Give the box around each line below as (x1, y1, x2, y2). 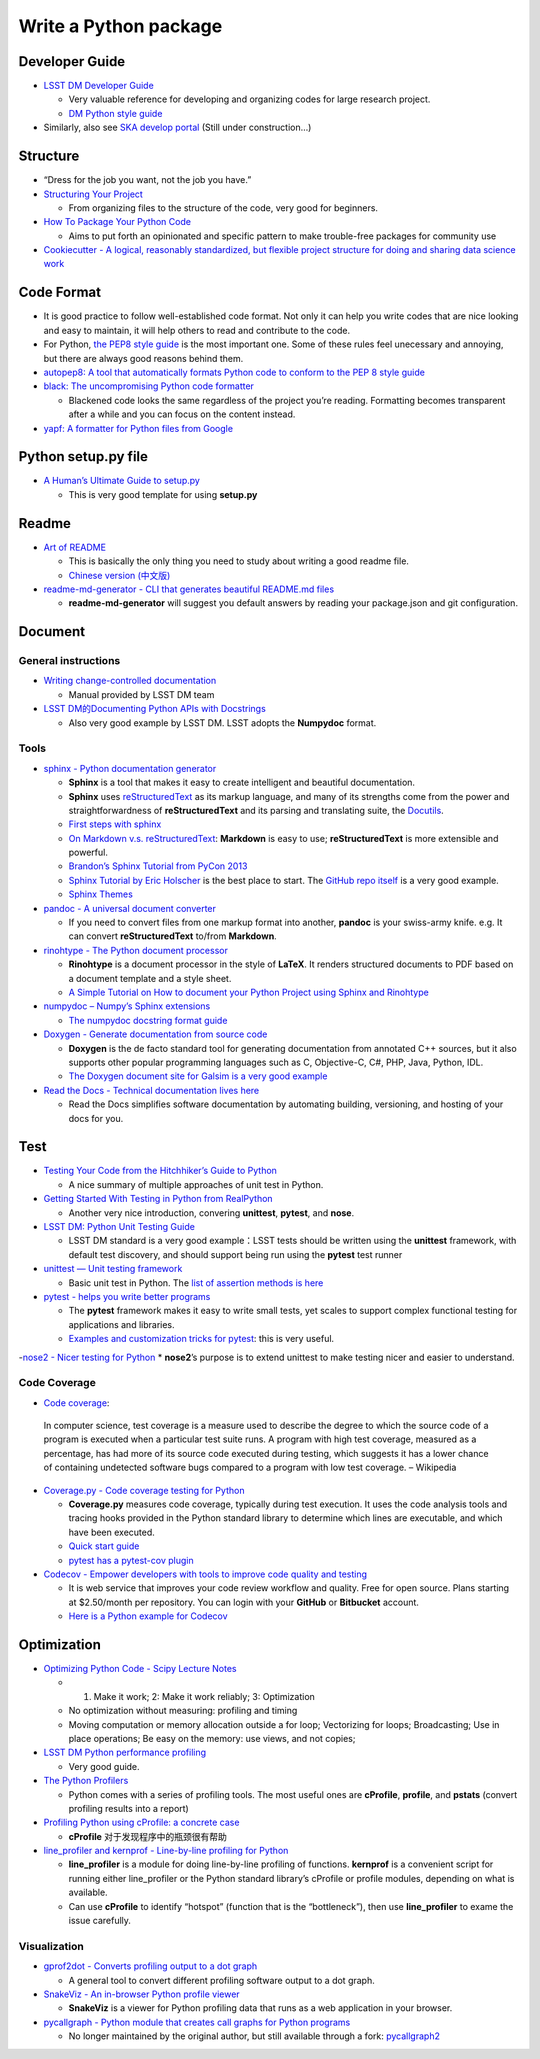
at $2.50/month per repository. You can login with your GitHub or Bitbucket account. (68, 1596, 420, 1608)
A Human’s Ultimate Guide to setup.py (43, 475, 200, 487)
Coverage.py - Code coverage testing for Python (43, 1484, 245, 1496)
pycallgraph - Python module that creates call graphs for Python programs (43, 2016, 351, 2028)
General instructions (18, 654, 121, 668)
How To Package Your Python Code (43, 216, 192, 228)
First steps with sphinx (68, 818, 162, 830)
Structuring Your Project (43, 188, 144, 200)
